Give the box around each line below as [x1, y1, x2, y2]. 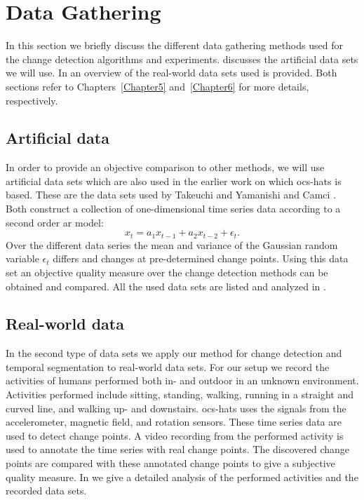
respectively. [6, 93, 58, 107]
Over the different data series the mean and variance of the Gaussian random [6, 237, 338, 252]
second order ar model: [6, 215, 104, 229]
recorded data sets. [6, 483, 87, 498]
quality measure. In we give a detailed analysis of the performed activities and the [6, 469, 358, 484]
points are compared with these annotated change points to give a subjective [6, 456, 335, 471]
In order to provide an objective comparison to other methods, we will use [6, 160, 325, 175]
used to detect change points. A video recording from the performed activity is [6, 428, 344, 442]
